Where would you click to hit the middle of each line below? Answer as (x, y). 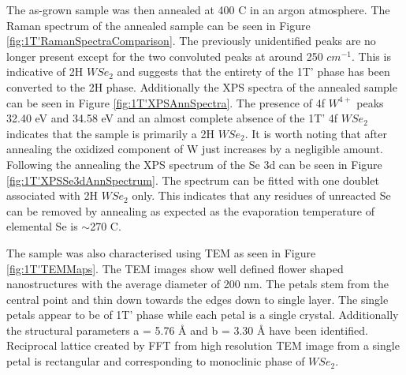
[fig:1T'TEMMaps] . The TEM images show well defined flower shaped (175, 268)
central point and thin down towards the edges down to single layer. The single (197, 299)
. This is (371, 56)
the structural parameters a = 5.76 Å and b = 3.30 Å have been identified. (187, 330)
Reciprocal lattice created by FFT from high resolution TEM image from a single (203, 345)
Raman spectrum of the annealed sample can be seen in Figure (158, 25)
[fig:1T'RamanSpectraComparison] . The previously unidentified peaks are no (191, 41)
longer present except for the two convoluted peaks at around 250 (165, 56)
